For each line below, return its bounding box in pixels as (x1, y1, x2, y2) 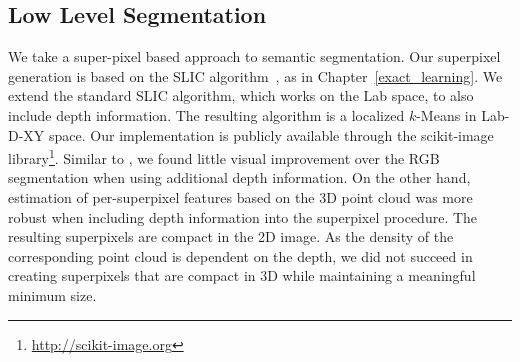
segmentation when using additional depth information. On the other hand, (8, 167, 471, 188)
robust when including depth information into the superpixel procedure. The (8, 206, 478, 227)
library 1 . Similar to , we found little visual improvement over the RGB (8, 145, 440, 168)
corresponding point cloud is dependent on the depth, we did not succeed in (8, 245, 473, 266)
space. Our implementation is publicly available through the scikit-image (49, 124, 494, 145)
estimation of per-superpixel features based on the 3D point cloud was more (8, 187, 473, 208)
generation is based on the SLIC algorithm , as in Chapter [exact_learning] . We (8, 65, 503, 86)
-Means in (416, 104, 477, 125)
